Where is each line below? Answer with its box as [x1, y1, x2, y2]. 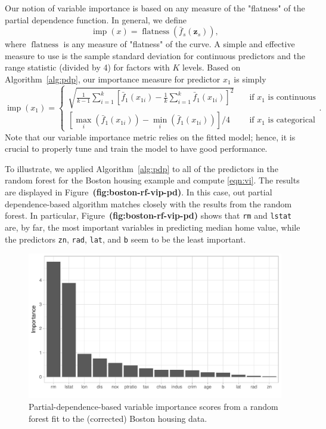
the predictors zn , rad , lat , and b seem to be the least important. [5, 232, 246, 245]
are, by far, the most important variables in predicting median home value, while [5, 220, 300, 233]
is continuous [268, 93, 316, 102]
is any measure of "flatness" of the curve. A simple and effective [63, 38, 295, 50]
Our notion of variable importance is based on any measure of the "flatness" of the [5, 2, 305, 14]
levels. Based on [182, 61, 241, 73]
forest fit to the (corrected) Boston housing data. [29, 412, 207, 424]
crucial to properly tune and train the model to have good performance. [5, 142, 268, 155]
